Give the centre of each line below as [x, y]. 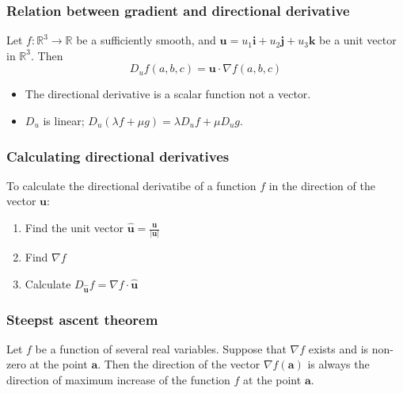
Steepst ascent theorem [82, 319]
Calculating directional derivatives [118, 156]
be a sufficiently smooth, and [146, 40]
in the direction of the [322, 185]
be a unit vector [358, 40]
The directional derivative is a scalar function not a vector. [168, 94]
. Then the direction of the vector [179, 364]
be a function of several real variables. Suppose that [161, 348]
